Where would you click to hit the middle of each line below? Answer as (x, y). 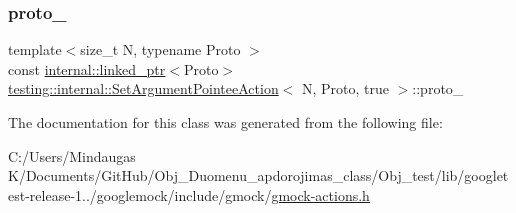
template (35, 49)
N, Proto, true (345, 88)
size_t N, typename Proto (160, 49)
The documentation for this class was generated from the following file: (225, 122)
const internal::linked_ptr (87, 68)
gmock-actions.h (320, 194)
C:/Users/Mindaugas (72, 155)
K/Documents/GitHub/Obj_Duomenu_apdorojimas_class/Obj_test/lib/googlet (258, 175)
